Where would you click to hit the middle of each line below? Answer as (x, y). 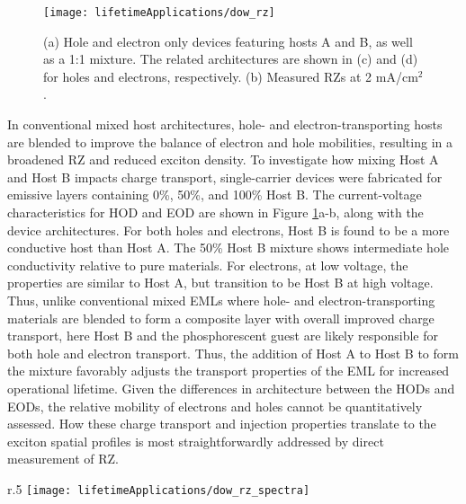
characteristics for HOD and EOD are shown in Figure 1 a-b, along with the (215, 212)
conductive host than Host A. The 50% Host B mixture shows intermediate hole (228, 248)
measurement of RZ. (63, 459)
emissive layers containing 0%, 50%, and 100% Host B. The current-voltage (215, 195)
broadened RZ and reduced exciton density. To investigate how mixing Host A (223, 159)
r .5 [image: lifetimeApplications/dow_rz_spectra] (159, 488)
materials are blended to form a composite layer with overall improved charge (221, 318)
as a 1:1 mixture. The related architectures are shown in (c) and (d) (231, 59)
